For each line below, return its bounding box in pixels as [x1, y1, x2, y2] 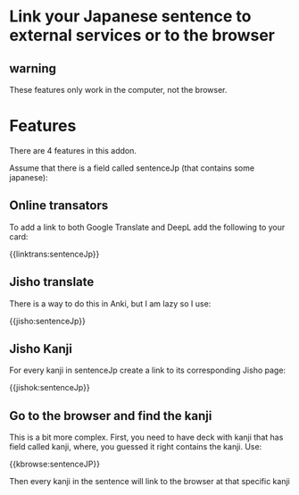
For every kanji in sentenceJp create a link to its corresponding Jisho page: [9, 365, 287, 376]
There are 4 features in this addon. [9, 145, 137, 155]
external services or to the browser [9, 25, 275, 46]
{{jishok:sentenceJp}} [9, 382, 91, 393]
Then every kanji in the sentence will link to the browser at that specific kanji [9, 476, 290, 487]
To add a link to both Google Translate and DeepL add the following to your [9, 222, 286, 232]
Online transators [9, 198, 109, 214]
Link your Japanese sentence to [9, 6, 252, 27]
